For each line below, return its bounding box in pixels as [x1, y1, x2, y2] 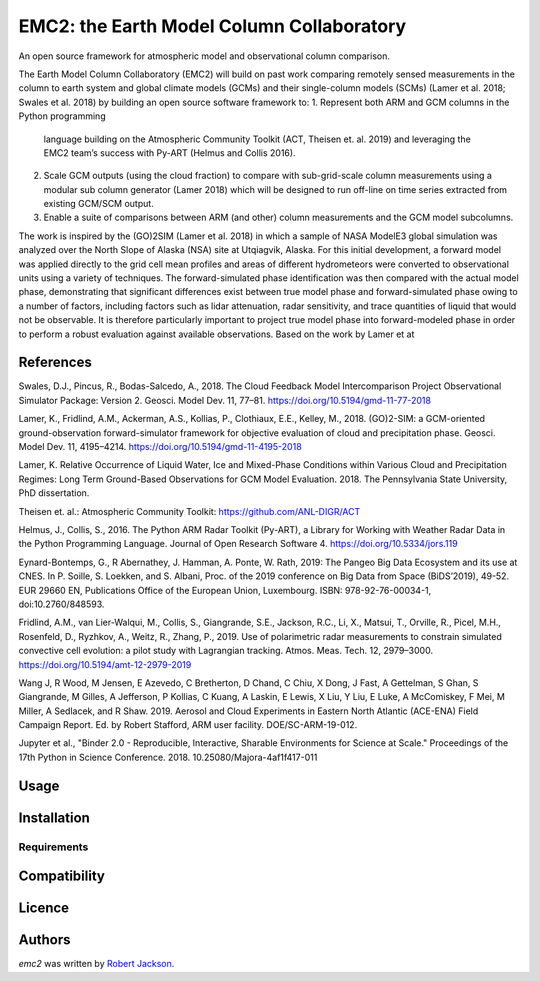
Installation [18, 809, 90, 826]
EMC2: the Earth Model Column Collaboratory [18, 15, 407, 37]
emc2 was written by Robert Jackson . [18, 958, 175, 970]
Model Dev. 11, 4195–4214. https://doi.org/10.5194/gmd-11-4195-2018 [18, 441, 302, 453]
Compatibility [18, 868, 105, 885]
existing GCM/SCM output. [43, 198, 154, 210]
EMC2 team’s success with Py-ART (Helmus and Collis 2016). [43, 146, 296, 159]
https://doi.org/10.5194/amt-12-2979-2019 [18, 658, 192, 670]
